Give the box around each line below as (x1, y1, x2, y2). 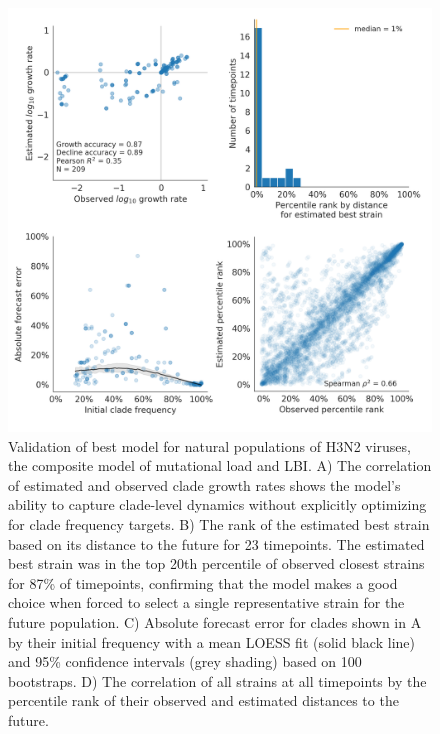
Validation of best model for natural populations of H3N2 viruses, (8, 435, 411, 456)
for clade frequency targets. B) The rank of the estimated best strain (8, 513, 430, 534)
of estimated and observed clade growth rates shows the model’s (8, 474, 401, 495)
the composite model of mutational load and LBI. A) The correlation (8, 455, 432, 476)
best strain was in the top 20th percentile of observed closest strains (8, 553, 425, 574)
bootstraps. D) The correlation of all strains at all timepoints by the (8, 670, 427, 691)
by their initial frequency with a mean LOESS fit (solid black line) (8, 631, 415, 652)
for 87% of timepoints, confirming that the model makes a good (8, 572, 398, 593)
